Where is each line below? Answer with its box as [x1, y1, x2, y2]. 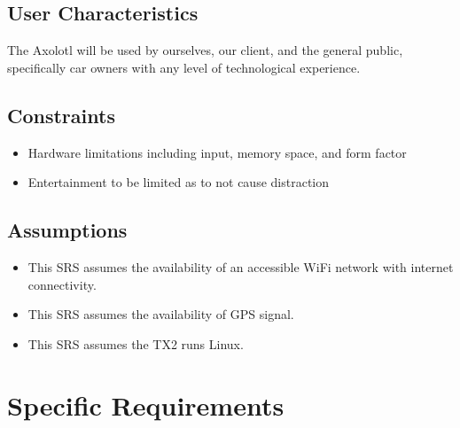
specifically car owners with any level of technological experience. [7, 58, 361, 76]
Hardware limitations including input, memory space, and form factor [27, 143, 407, 161]
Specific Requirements [7, 386, 285, 423]
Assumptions [7, 216, 128, 244]
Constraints [7, 101, 115, 128]
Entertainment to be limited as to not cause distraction [27, 173, 330, 191]
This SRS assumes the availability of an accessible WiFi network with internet [27, 257, 454, 276]
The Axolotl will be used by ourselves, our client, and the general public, [7, 41, 403, 59]
